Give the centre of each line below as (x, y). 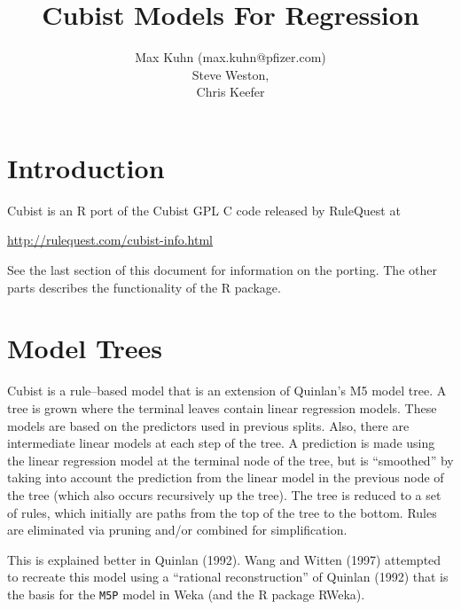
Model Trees (85, 348)
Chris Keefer (230, 92)
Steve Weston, (230, 74)
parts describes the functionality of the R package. (144, 287)
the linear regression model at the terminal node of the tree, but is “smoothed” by (230, 460)
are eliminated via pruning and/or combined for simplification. (177, 530)
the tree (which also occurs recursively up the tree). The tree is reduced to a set (224, 494)
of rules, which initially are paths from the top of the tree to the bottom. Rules (222, 512)
